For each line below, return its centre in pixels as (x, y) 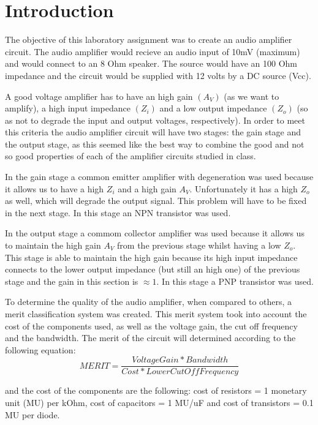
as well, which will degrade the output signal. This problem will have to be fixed (156, 201)
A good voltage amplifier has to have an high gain (99, 96)
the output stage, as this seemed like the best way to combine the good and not (155, 144)
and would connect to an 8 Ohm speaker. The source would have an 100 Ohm (151, 63)
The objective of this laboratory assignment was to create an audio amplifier (149, 39)
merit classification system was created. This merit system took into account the (156, 314)
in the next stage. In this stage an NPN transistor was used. (118, 212)
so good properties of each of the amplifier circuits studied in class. (131, 156)
